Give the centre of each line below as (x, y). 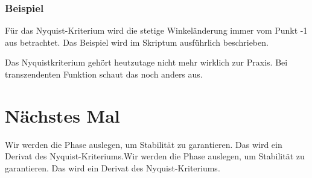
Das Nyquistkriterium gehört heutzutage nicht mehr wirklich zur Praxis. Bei (146, 62)
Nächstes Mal (62, 115)
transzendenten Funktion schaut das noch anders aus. (104, 74)
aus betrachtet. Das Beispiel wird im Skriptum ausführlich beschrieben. (137, 42)
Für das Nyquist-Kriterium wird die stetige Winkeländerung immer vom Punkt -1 (156, 30)
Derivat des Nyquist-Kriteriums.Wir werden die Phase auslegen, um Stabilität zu (155, 156)
